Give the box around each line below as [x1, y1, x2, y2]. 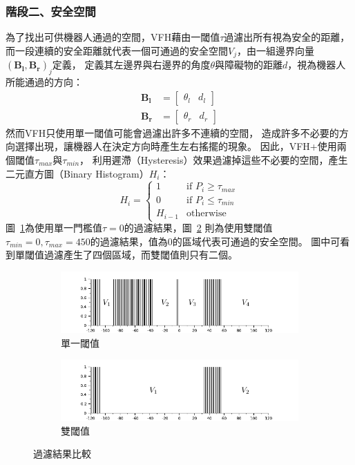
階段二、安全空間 [6, 2, 96, 19]
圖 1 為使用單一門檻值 [6, 220, 102, 235]
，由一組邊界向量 [237, 43, 314, 57]
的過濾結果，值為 [90, 234, 168, 248]
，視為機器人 [287, 57, 346, 72]
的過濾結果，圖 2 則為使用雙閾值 [124, 220, 273, 235]
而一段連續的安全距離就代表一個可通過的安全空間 [6, 43, 228, 57]
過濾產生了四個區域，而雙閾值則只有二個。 [44, 247, 238, 262]
